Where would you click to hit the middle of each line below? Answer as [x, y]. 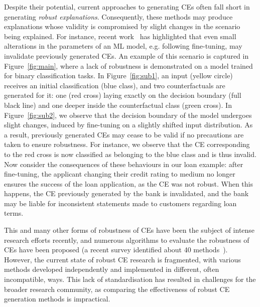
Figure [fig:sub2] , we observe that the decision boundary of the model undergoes [128, 115]
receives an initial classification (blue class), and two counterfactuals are [115, 85]
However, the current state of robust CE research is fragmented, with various [122, 259]
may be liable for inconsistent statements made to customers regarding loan [120, 203]
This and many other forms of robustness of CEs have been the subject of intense [129, 230]
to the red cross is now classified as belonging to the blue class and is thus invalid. [130, 154]
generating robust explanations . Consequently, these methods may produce [118, 16]
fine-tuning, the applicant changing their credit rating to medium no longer [120, 174]
